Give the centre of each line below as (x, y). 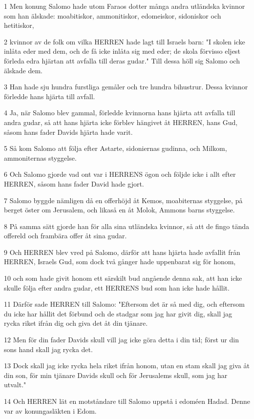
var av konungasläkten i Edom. (50, 410)
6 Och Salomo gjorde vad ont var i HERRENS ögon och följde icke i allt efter (120, 174)
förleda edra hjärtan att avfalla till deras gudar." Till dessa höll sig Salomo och (122, 60)
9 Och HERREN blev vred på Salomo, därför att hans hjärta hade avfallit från (122, 252)
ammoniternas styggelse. (40, 157)
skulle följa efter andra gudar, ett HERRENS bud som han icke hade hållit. (117, 287)
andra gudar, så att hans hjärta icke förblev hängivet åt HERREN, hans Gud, (121, 122)
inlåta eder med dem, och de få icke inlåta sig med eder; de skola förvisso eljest (122, 51)
